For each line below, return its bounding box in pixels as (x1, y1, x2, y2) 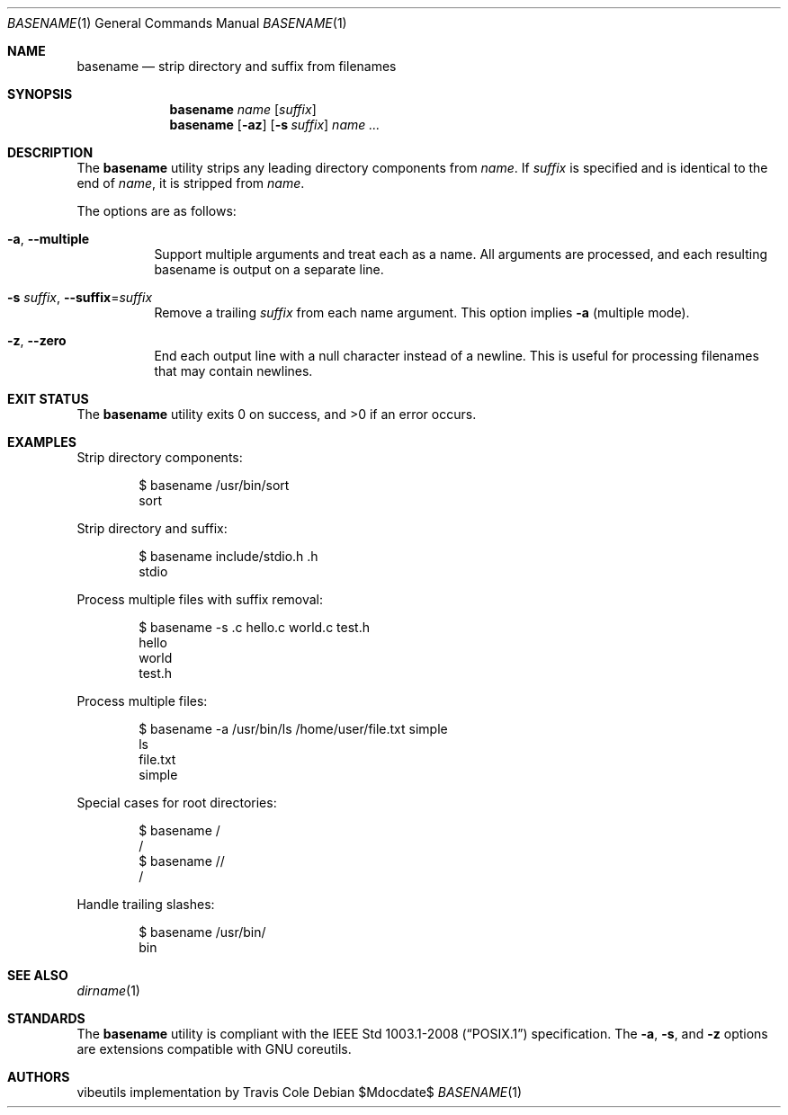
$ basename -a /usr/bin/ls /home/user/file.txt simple (139, 721, 448, 736)
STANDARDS (7, 1011, 85, 1026)
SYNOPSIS (7, 86, 73, 102)
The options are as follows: (76, 203, 237, 219)
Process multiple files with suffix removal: (76, 592, 324, 607)
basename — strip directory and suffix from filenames (76, 58, 397, 74)
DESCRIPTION (7, 145, 94, 160)
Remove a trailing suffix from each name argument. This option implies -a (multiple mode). (154, 305, 690, 320)
